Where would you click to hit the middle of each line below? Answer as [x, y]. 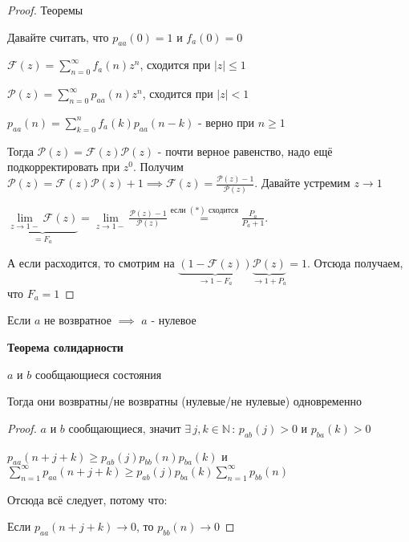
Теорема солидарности [65, 347]
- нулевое [174, 320]
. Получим [158, 167]
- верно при [226, 122]
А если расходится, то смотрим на [91, 263]
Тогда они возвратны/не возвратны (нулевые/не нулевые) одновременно [184, 401]
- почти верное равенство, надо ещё [245, 151]
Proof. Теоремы [45, 10]
